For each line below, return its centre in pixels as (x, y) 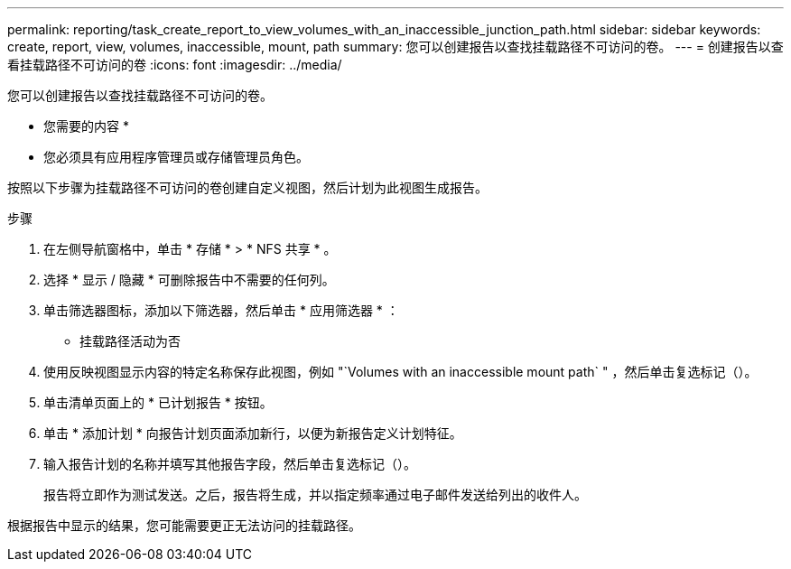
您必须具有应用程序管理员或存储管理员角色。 (176, 157)
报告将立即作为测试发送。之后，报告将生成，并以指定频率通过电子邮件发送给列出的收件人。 (315, 494)
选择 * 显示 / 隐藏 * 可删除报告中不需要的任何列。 (189, 280)
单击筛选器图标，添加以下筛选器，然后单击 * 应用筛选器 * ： (221, 310)
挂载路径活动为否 (130, 341)
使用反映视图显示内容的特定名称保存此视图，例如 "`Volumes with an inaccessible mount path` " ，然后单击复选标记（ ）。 (400, 372)
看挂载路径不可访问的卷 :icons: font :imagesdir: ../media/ (175, 65)
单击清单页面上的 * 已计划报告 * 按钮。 (158, 402)
